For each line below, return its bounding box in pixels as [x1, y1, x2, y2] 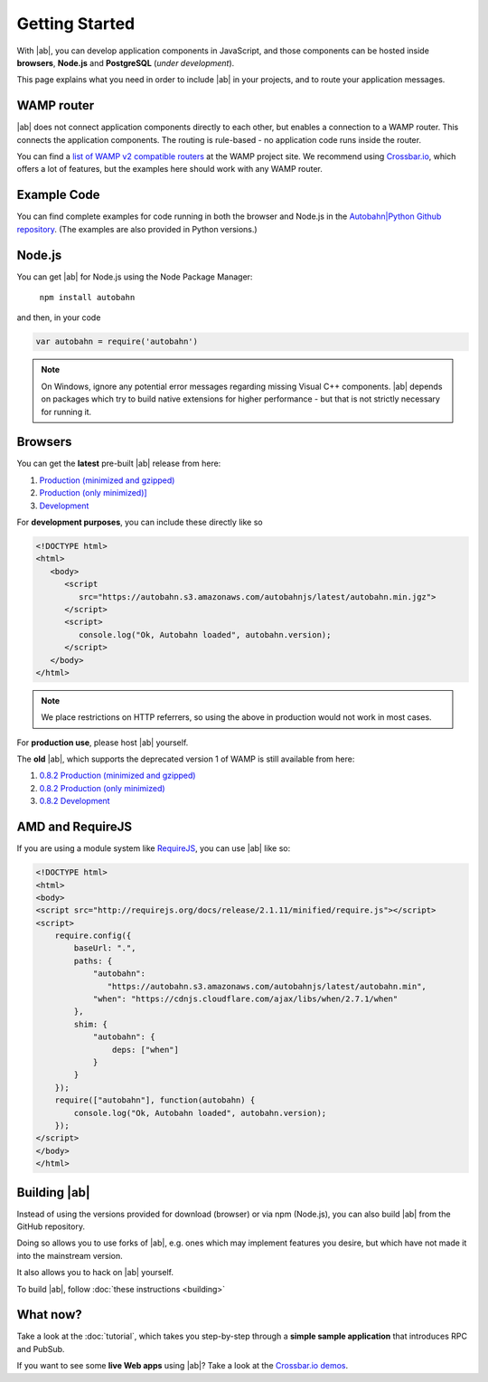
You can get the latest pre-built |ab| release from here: [16, 458, 221, 469]
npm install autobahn [39, 292, 136, 302]
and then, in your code [16, 312, 101, 323]
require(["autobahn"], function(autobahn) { [54, 1095, 256, 1105]
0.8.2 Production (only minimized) [39, 782, 166, 793]
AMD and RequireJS [16, 819, 133, 835]
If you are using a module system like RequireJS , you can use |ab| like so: [16, 843, 291, 854]
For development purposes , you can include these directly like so [16, 516, 263, 527]
